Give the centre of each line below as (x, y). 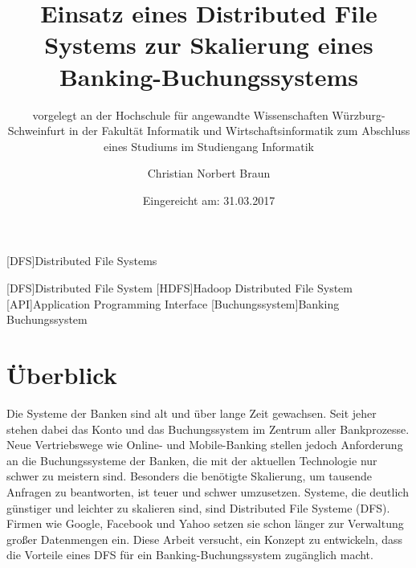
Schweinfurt (37, 131)
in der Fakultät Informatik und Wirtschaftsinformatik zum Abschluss (239, 131)
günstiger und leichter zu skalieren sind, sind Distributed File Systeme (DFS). (198, 507)
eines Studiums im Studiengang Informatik (209, 146)
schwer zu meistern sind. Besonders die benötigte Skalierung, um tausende (190, 476)
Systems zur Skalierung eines (209, 45)
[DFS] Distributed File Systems (82, 261)
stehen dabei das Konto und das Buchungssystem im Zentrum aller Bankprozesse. (208, 429)
